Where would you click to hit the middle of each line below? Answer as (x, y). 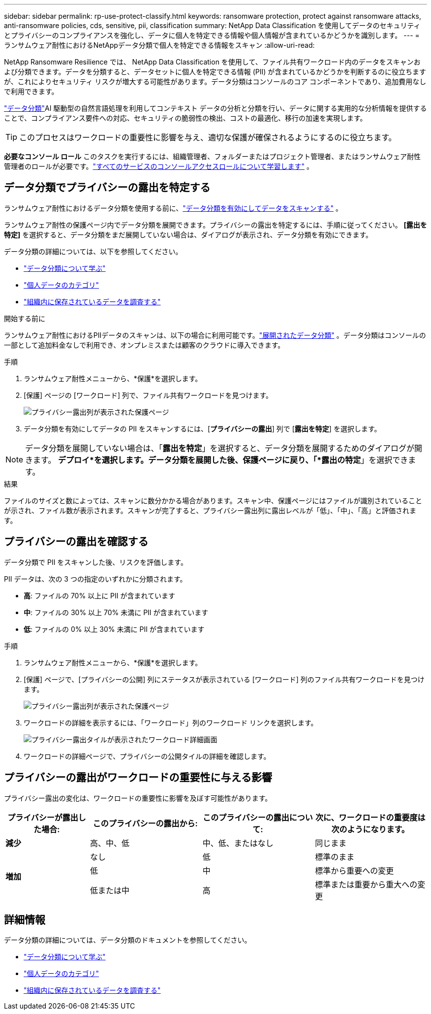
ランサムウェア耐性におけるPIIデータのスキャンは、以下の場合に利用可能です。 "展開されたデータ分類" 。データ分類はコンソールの (215, 335)
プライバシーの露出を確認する (76, 542)
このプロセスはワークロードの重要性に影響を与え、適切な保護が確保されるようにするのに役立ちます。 (208, 137)
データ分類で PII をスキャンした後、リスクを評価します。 (96, 562)
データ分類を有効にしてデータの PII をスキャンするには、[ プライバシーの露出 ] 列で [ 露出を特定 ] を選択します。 (202, 428)
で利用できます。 (31, 91)
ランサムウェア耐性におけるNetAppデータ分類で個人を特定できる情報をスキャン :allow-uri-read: (159, 45)
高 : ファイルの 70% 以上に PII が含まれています (100, 595)
